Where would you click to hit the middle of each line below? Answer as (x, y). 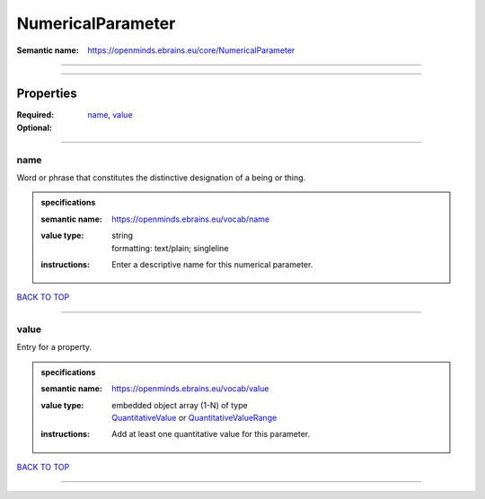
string (123, 236)
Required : (35, 115)
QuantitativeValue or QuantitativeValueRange (194, 418)
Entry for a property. (54, 347)
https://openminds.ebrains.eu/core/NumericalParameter (191, 50)
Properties (47, 94)
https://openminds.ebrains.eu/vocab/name (190, 219)
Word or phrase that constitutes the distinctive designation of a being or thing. (161, 177)
